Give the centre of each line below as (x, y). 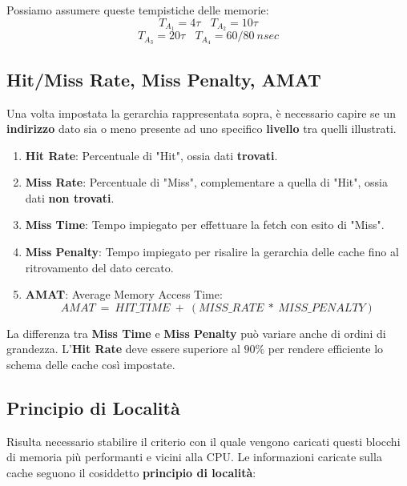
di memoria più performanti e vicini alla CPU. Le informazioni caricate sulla (194, 457)
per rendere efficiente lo (326, 349)
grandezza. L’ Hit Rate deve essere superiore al (123, 349)
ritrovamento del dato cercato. (99, 267)
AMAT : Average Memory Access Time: (124, 294)
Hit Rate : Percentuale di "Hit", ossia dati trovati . (151, 155)
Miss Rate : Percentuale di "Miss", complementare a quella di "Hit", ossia (206, 182)
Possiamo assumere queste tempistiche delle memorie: (138, 10)
